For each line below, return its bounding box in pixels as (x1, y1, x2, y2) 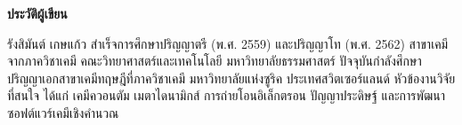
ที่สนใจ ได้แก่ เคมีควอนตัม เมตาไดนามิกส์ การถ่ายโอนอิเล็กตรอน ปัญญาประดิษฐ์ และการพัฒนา (7, 86, 445, 105)
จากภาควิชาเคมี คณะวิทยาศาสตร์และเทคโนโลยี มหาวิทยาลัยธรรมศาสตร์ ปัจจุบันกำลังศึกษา (7, 51, 422, 70)
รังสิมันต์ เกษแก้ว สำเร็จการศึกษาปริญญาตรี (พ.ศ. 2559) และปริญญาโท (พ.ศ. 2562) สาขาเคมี (7, 34, 449, 52)
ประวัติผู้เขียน (7, 4, 68, 22)
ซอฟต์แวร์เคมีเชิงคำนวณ (7, 103, 119, 121)
